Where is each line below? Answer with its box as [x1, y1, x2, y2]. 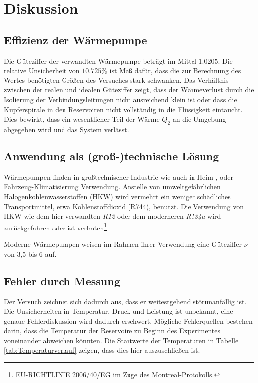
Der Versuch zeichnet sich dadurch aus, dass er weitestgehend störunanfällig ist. [4, 296, 247, 306]
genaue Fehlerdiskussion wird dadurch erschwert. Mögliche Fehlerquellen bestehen [4, 315, 253, 326]
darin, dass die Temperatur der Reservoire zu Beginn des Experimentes [4, 325, 221, 336]
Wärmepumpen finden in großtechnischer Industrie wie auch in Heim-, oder [4, 171, 233, 182]
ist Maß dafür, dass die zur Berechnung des [109, 65, 241, 76]
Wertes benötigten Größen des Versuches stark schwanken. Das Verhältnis [4, 75, 229, 85]
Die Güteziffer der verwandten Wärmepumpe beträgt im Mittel [4, 55, 196, 66]
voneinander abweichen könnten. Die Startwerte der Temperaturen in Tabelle [4, 335, 239, 345]
